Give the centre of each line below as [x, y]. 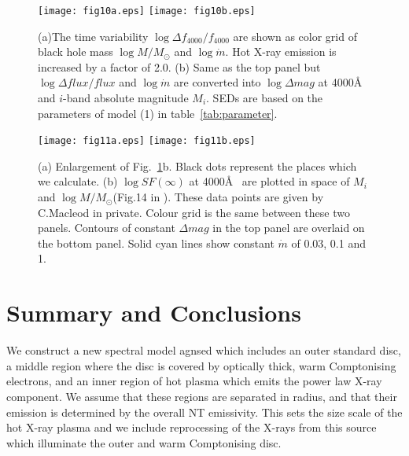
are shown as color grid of [295, 36]
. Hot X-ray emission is [281, 51]
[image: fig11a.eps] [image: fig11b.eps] [147, 141]
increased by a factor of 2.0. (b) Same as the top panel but [179, 66]
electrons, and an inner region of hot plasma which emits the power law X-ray [194, 381]
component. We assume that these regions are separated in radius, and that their [202, 396]
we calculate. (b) [78, 181]
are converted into [217, 82]
